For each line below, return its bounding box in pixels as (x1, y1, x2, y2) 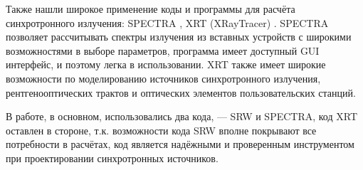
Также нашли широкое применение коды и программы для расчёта (6, 1, 295, 16)
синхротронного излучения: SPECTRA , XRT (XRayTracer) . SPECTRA (6, 15, 329, 30)
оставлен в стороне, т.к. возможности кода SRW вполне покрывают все (6, 122, 317, 137)
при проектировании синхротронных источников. (6, 150, 219, 165)
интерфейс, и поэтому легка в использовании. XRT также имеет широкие (6, 57, 326, 72)
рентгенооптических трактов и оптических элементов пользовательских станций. (6, 85, 356, 100)
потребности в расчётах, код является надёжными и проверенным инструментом (6, 137, 354, 152)
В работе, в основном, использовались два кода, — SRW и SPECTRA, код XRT (6, 109, 358, 124)
